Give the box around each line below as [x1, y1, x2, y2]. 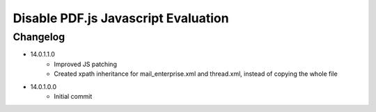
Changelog [13, 31, 65, 43]
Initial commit [54, 92, 93, 100]
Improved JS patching [54, 60, 118, 68]
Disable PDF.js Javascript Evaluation [13, 10, 229, 26]
